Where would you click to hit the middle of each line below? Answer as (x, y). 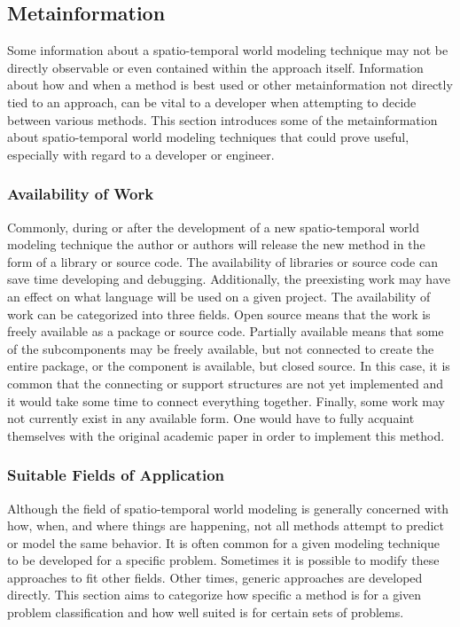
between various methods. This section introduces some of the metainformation (222, 119)
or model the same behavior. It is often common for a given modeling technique (223, 542)
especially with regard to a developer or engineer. (141, 154)
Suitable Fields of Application (116, 475)
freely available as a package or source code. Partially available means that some (226, 331)
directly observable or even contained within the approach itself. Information (215, 67)
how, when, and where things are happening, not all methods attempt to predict (226, 525)
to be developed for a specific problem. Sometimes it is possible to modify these (223, 560)
